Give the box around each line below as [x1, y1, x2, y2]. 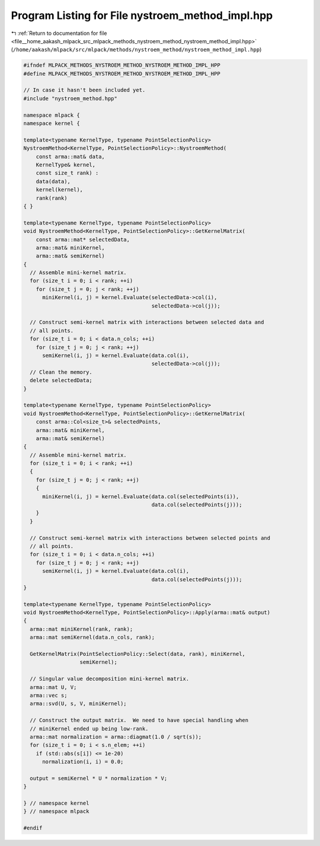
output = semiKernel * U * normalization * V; [30, 775, 168, 781]
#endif [23, 825, 43, 832]
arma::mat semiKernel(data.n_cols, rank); [30, 634, 155, 641]
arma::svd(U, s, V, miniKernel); [30, 700, 127, 707]
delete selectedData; [30, 377, 93, 384]
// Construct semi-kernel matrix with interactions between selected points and [30, 534, 271, 541]
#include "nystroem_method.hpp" [23, 95, 118, 102]
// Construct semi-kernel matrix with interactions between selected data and [30, 319, 264, 326]
